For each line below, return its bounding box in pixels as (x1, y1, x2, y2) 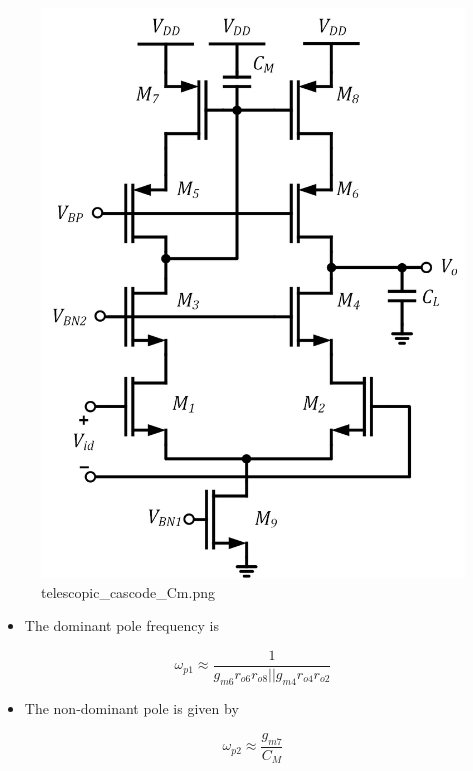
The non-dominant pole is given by (24, 697, 239, 718)
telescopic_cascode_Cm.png (41, 581, 215, 602)
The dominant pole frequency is (24, 615, 219, 636)
